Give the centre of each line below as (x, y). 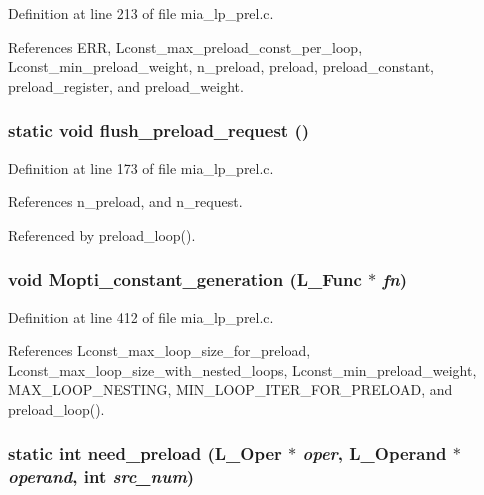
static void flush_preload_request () (159, 130)
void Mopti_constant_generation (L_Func (185, 279)
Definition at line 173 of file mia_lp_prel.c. (141, 167)
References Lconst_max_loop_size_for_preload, (159, 350)
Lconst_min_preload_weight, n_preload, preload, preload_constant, (221, 66)
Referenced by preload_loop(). (102, 234)
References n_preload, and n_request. (125, 201)
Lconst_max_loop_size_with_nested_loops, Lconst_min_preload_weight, (242, 369)
